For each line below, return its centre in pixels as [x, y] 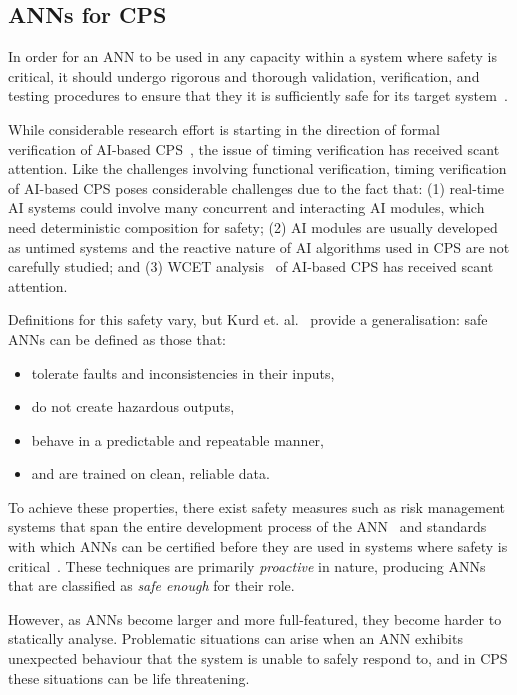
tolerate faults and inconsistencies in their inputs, [183, 372]
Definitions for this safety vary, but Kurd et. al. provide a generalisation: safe [248, 319]
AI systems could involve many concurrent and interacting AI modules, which [246, 207]
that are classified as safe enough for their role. [151, 585]
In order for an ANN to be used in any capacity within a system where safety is [252, 56]
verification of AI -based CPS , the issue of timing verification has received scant [254, 148]
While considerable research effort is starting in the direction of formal [224, 128]
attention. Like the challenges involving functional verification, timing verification [257, 168]
